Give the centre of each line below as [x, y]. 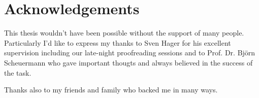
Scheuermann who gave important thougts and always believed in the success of [128, 62]
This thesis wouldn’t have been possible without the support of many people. [124, 33]
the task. [18, 72]
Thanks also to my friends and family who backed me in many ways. [111, 90]
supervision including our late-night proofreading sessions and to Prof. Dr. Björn [130, 53]
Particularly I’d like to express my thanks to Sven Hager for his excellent [118, 42]
